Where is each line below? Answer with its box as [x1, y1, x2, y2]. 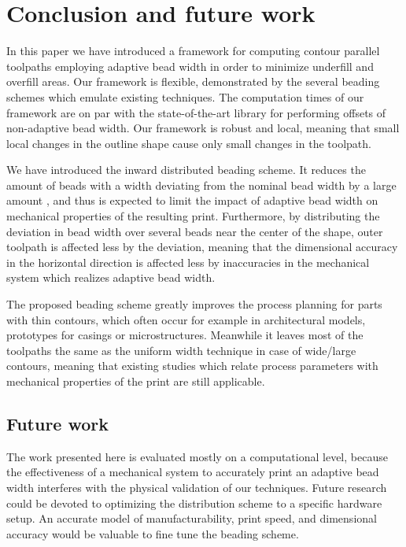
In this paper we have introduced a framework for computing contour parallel [6, 43, 380, 59]
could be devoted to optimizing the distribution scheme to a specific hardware [6, 494, 382, 511]
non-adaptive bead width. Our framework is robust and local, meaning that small [6, 120, 400, 136]
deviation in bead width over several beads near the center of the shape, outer [6, 223, 383, 239]
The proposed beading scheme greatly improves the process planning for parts [6, 296, 382, 312]
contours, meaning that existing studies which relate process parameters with [6, 357, 378, 374]
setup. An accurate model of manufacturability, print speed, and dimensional [6, 510, 377, 527]
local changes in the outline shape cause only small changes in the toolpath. [6, 135, 371, 151]
